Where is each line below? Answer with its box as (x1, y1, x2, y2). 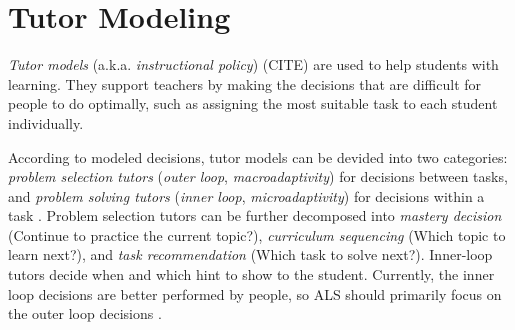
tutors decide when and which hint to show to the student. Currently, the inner (8, 264, 495, 285)
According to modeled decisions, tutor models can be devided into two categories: (8, 146, 508, 167)
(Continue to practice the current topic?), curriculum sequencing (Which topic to (8, 224, 506, 245)
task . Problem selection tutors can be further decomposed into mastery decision (8, 205, 502, 226)
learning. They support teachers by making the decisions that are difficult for (8, 73, 482, 94)
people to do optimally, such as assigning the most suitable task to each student (8, 93, 498, 114)
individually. (8, 112, 84, 133)
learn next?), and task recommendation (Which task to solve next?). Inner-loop (8, 244, 493, 265)
